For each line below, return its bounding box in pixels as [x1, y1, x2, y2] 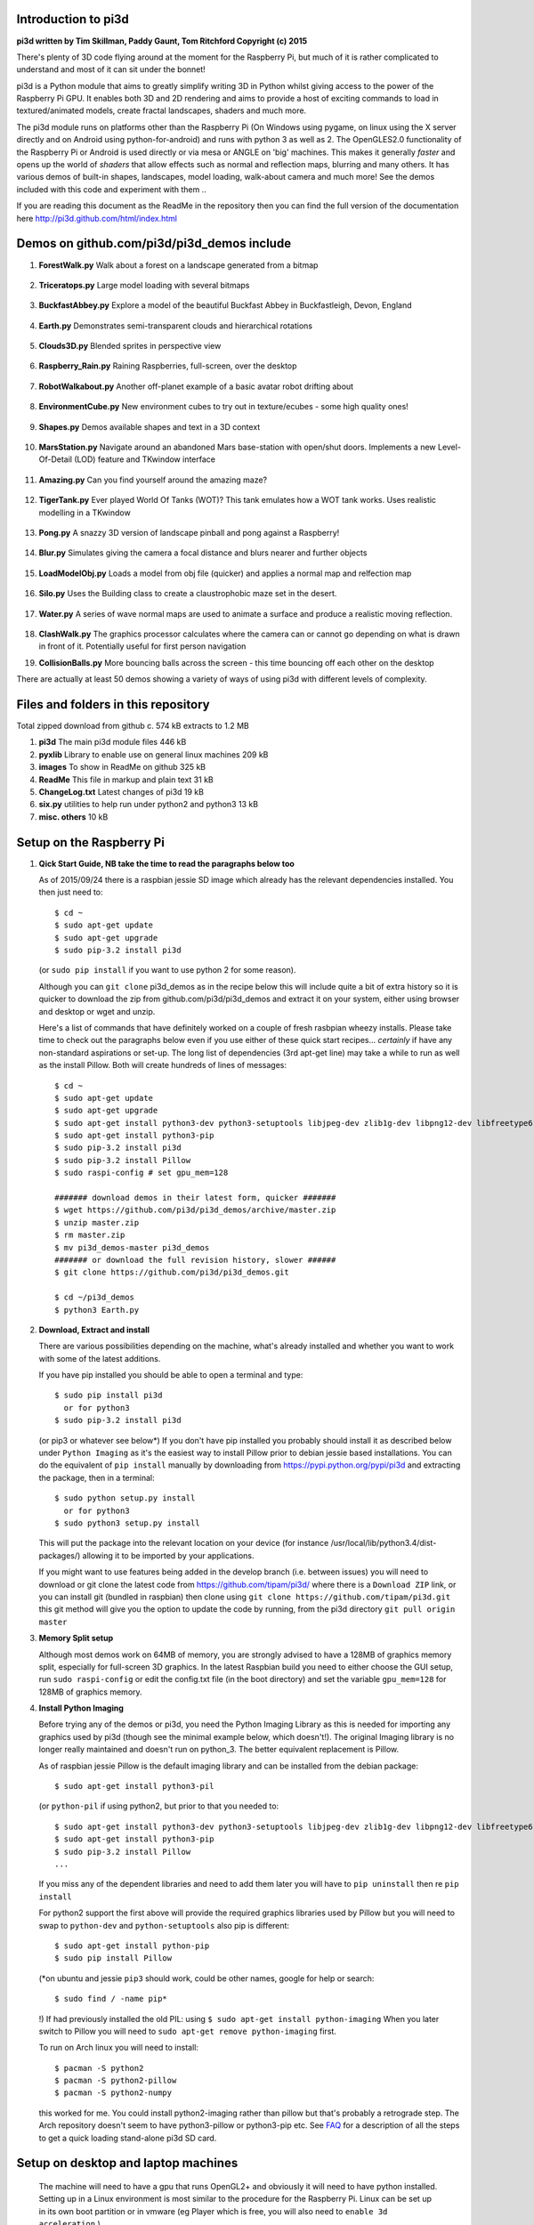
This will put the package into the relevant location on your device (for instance [38, 1538, 329, 1549]
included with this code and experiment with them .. [16, 183, 206, 195]
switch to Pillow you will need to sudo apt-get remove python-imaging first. [38, 2026, 337, 2036]
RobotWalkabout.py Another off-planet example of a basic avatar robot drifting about [38, 381, 354, 392]
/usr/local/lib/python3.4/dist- [330, 1538, 437, 1549]
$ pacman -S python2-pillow [54, 2075, 177, 2086]
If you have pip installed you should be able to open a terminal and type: [38, 1370, 303, 1380]
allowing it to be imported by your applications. [82, 1549, 255, 1561]
